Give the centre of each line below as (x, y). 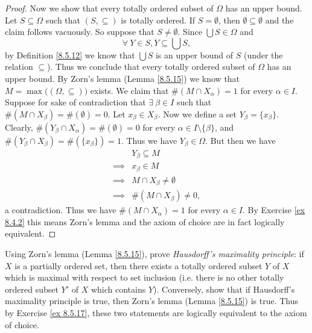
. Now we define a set (197, 114)
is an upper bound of (194, 54)
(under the (263, 54)
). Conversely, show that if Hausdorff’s (224, 289)
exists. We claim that (129, 90)
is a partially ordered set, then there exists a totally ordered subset (138, 265)
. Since (190, 32)
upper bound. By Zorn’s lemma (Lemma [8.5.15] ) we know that (123, 78)
